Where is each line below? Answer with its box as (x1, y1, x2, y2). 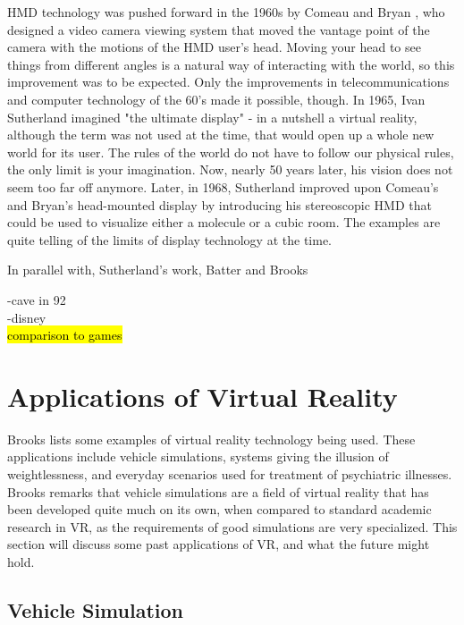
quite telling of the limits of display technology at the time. (7, 230, 332, 249)
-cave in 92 (7, 290, 66, 308)
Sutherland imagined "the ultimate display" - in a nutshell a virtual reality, (7, 107, 418, 126)
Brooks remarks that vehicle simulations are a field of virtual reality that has (7, 482, 429, 501)
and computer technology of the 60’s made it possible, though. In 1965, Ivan (7, 89, 426, 108)
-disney (7, 308, 46, 326)
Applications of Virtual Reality (7, 377, 398, 414)
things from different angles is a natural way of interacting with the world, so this (7, 55, 455, 73)
